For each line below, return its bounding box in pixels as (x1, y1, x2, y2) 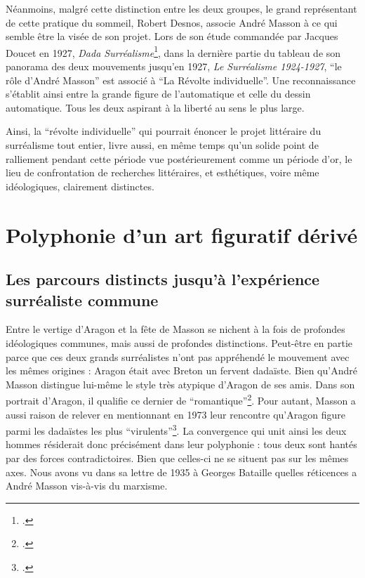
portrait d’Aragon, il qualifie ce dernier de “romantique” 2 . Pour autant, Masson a (6, 391, 356, 407)
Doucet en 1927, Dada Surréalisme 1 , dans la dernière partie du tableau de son (6, 43, 341, 60)
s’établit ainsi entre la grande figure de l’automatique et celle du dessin (6, 86, 311, 101)
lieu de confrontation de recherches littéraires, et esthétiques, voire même (6, 165, 319, 180)
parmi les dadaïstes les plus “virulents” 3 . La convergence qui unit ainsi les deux (6, 421, 347, 438)
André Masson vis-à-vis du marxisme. (6, 478, 168, 493)
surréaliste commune (6, 289, 159, 310)
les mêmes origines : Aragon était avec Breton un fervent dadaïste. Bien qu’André (6, 363, 357, 378)
